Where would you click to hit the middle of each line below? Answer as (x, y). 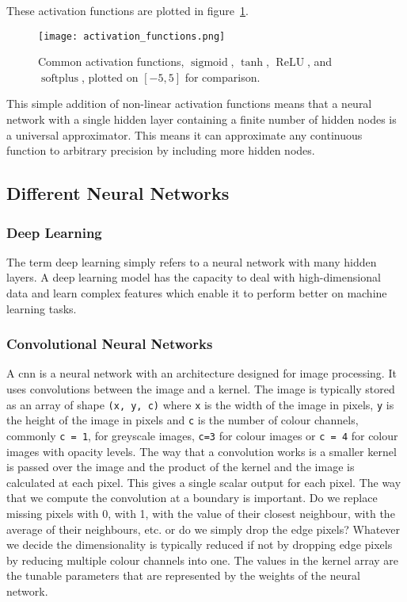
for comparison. (223, 77)
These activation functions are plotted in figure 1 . (127, 10)
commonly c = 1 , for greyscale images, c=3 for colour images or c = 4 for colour (202, 435)
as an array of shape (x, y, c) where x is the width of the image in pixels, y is (200, 404)
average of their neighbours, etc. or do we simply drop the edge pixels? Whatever (203, 529)
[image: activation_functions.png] (132, 36)
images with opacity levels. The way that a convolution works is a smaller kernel (202, 451)
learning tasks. (42, 308)
